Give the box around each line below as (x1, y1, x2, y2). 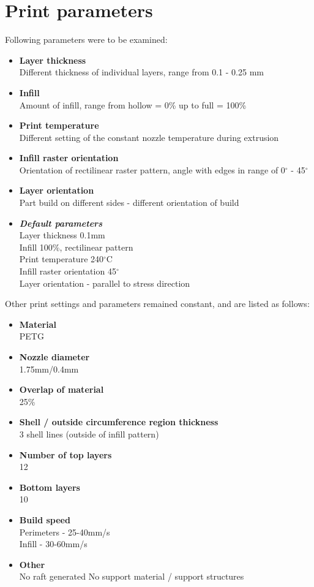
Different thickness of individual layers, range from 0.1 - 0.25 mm (19, 66, 264, 78)
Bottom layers (19, 480, 80, 493)
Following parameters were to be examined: (5, 33, 168, 46)
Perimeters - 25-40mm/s (19, 525, 110, 538)
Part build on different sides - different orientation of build (19, 196, 239, 209)
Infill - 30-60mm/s (19, 537, 88, 550)
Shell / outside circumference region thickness (19, 415, 219, 428)
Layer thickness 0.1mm (19, 229, 105, 241)
